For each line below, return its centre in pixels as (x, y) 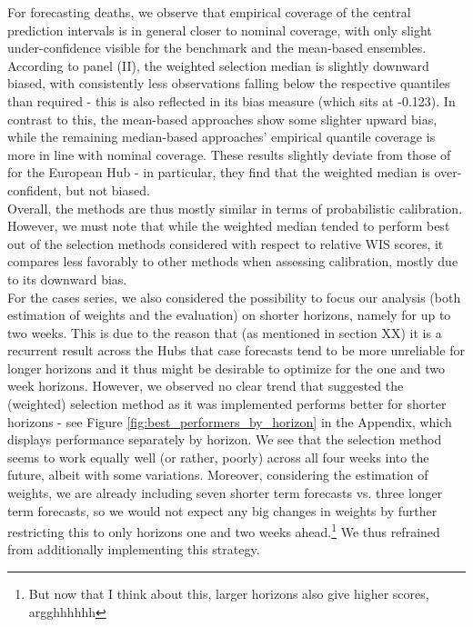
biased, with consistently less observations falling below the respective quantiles (229, 83)
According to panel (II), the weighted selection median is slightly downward (218, 65)
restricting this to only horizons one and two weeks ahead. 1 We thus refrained (224, 530)
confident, (35, 189)
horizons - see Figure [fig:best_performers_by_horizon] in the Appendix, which (230, 421)
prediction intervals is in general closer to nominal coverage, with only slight (220, 30)
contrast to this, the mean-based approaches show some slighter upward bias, (222, 119)
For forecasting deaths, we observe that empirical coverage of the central (209, 12)
